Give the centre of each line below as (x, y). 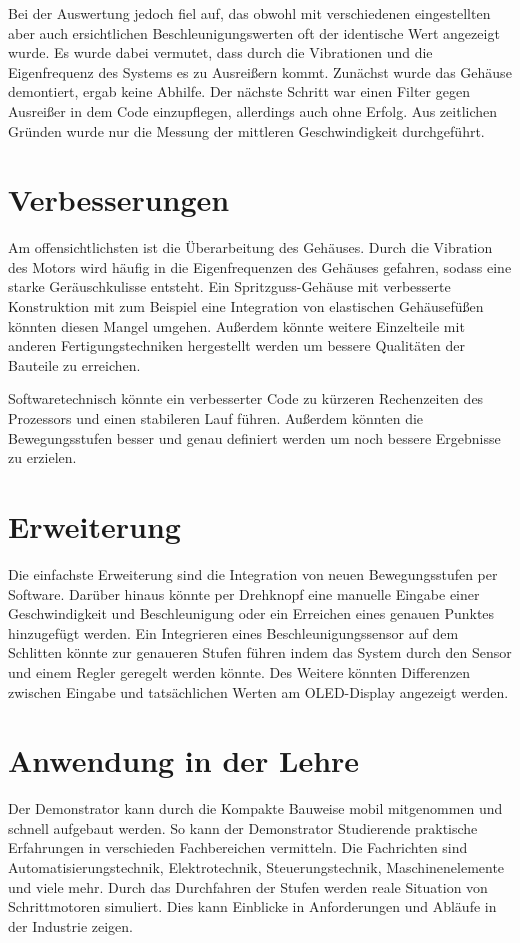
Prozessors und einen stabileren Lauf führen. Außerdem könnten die (216, 418)
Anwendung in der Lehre (184, 760)
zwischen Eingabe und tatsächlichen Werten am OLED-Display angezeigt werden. (258, 691)
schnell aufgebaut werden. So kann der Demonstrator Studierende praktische (243, 827)
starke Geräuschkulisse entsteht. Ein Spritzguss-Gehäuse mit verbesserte (229, 286)
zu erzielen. (42, 457)
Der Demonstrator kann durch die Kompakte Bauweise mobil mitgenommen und (255, 808)
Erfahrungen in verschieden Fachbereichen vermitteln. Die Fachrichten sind (238, 847)
